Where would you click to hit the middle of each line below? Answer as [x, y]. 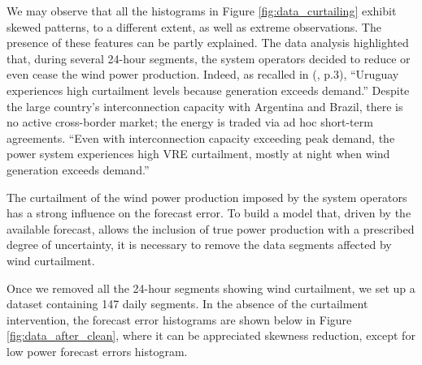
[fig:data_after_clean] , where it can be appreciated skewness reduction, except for [211, 335]
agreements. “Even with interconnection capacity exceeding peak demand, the [201, 137]
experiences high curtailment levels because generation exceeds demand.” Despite [208, 90]
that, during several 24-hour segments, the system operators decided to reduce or [209, 58]
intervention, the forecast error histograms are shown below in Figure [179, 319]
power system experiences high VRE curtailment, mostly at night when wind [198, 154]
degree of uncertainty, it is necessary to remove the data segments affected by [199, 245]
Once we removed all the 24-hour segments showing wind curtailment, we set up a [211, 288]
